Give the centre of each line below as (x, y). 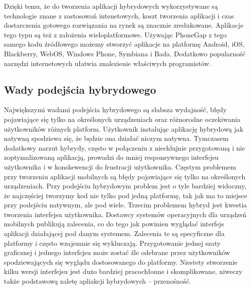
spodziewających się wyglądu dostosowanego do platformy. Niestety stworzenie (121, 262)
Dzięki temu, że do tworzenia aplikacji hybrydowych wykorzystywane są (111, 6)
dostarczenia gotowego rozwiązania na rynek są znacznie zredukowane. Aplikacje (124, 25)
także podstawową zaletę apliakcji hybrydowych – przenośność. (98, 281)
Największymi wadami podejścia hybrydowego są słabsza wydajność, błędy (115, 110)
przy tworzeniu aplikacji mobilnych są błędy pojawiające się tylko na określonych (125, 176)
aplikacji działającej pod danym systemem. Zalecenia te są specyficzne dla (114, 233)
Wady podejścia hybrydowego (80, 89)
